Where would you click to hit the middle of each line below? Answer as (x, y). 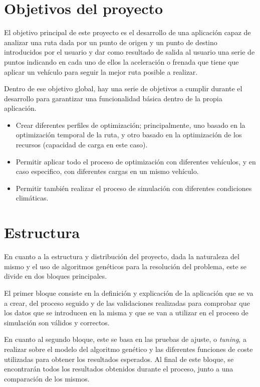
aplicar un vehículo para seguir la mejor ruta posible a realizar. (101, 71)
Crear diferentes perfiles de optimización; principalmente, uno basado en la (131, 125)
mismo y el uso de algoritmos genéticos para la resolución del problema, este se (125, 266)
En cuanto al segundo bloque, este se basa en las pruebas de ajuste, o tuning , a (125, 339)
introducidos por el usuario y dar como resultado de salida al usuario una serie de (129, 52)
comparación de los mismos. (47, 378)
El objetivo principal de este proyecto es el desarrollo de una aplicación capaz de (127, 32)
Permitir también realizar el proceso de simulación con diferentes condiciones (134, 188)
